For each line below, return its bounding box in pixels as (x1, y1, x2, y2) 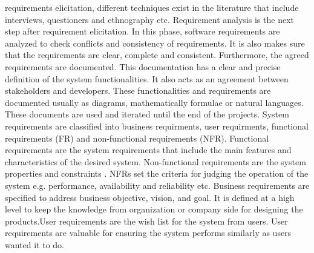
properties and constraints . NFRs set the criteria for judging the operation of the (5, 167, 309, 180)
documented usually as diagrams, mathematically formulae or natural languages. (5, 96, 304, 108)
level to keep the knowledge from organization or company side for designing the (5, 203, 303, 215)
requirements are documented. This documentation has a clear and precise (5, 60, 281, 73)
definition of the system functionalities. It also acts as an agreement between (5, 72, 289, 85)
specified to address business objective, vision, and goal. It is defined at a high (5, 191, 295, 203)
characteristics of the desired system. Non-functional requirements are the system (5, 155, 306, 168)
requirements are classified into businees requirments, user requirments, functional (5, 119, 309, 132)
